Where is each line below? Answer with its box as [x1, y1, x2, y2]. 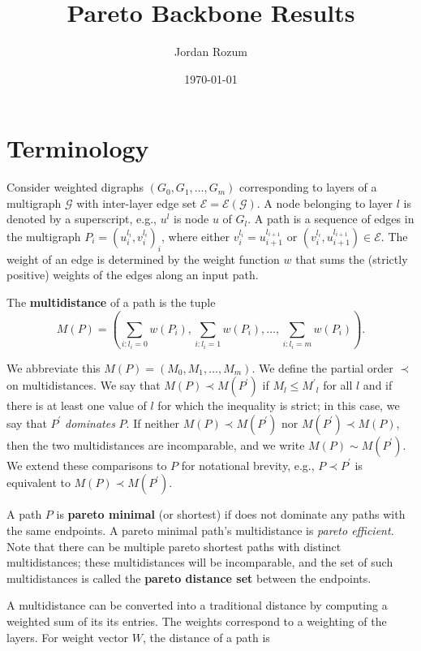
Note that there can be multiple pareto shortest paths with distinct [6, 537, 342, 554]
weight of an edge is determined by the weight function [6, 250, 280, 267]
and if [363, 377, 393, 394]
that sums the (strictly [295, 250, 408, 267]
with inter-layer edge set [76, 194, 197, 211]
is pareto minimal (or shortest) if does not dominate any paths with [56, 506, 406, 523]
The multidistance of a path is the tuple [6, 294, 216, 311]
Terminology [6, 131, 149, 165]
